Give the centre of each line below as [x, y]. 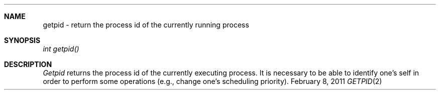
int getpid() [61, 49]
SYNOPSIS [22, 40]
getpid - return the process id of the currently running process [146, 25]
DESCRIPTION [28, 64]
